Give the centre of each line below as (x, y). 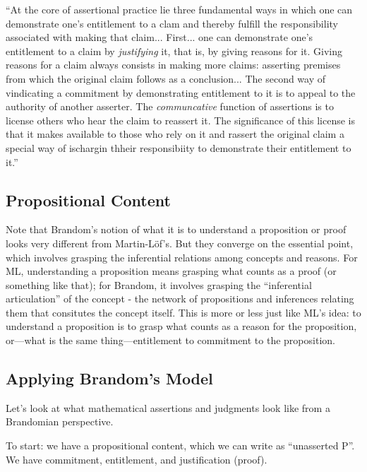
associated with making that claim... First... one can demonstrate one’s (160, 37)
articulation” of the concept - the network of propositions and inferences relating (180, 299)
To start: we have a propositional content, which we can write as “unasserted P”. (180, 446)
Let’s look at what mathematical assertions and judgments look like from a (168, 407)
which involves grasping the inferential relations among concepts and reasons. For (182, 257)
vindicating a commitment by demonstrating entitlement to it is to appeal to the (181, 92)
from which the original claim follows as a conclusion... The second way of (166, 78)
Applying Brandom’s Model (109, 378)
